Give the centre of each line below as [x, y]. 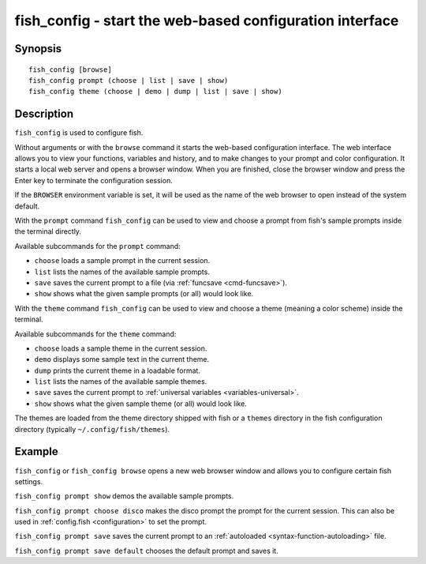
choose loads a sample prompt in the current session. [122, 261]
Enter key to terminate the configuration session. [93, 180]
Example [36, 451]
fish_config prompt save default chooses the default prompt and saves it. [147, 551]
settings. [29, 481]
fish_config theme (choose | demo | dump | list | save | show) [156, 92]
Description [44, 114]
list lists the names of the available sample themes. [121, 382]
